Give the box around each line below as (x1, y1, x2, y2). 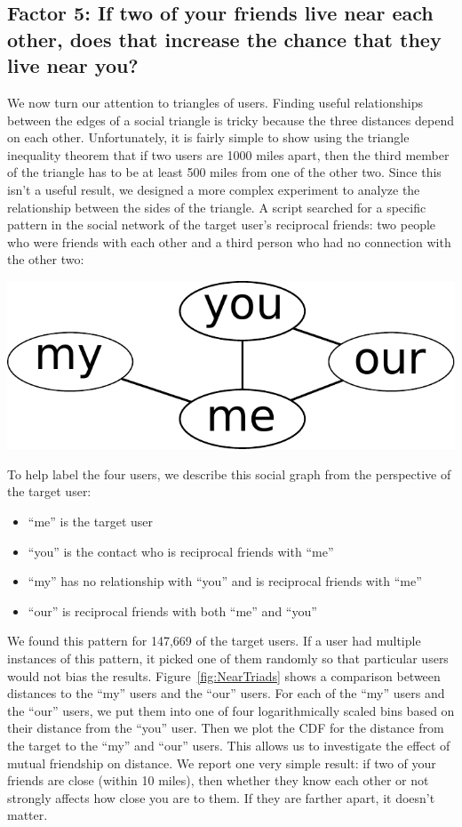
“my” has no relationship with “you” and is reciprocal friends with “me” (28, 572, 422, 590)
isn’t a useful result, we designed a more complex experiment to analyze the (7, 180, 420, 198)
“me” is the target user (28, 511, 153, 530)
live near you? (7, 52, 139, 79)
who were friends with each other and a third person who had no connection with (7, 232, 451, 251)
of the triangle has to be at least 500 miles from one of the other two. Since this (7, 163, 442, 181)
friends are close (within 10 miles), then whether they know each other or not (7, 771, 429, 790)
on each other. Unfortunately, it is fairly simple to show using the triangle (7, 128, 410, 147)
